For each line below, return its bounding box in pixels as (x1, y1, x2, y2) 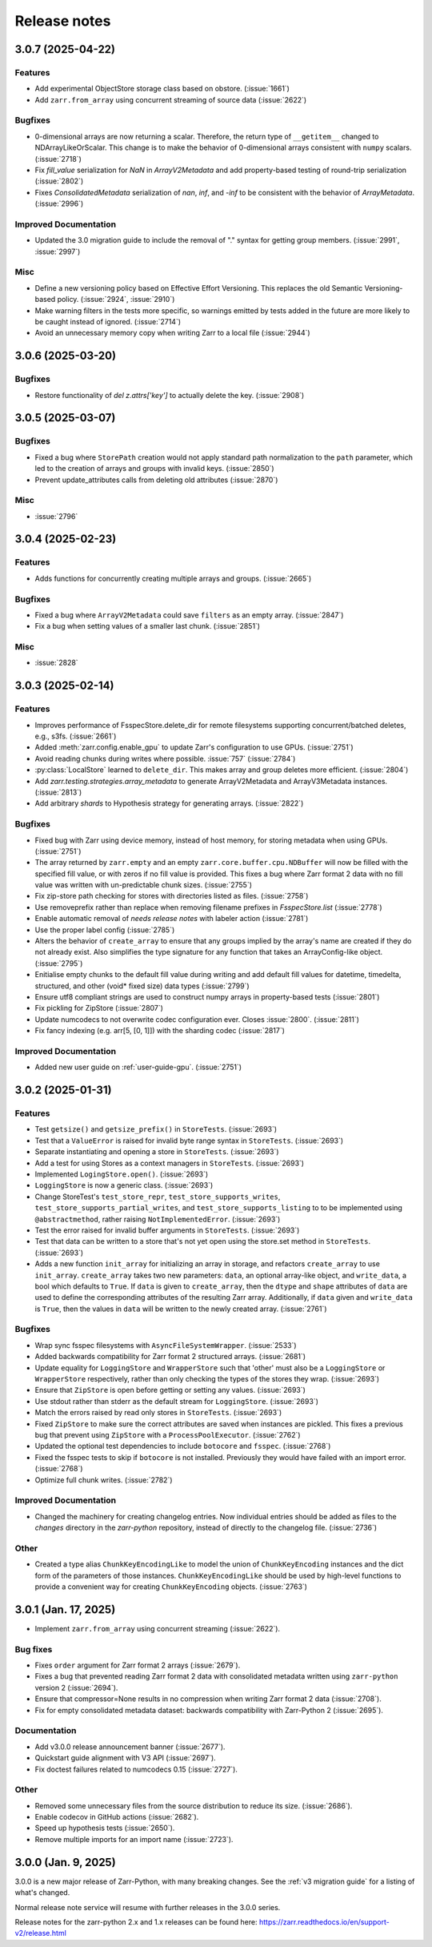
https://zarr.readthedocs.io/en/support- (258, 1917, 390, 1926)
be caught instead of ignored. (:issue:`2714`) (34, 317, 182, 327)
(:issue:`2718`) (34, 154, 82, 163)
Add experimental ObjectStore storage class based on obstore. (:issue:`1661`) (34, 84, 290, 94)
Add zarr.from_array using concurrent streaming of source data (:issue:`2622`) (34, 95, 307, 104)
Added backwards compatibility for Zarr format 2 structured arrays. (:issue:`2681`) (34, 1352, 306, 1362)
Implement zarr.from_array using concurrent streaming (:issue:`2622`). (34, 1623, 280, 1633)
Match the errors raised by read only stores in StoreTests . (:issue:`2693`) (34, 1408, 282, 1418)
